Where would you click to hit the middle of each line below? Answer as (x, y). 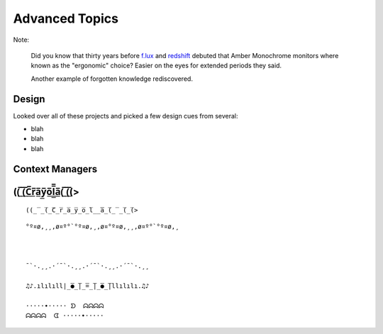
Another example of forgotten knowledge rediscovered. (112, 79)
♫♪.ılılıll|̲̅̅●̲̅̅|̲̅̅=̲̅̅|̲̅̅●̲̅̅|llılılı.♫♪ (88, 286)
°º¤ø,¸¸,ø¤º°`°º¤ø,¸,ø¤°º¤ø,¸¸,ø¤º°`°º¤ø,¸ (102, 226)
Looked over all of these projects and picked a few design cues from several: (126, 116)
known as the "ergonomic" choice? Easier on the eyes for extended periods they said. (156, 66)
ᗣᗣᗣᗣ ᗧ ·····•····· (65, 316)
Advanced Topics (66, 18)
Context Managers (55, 169)
